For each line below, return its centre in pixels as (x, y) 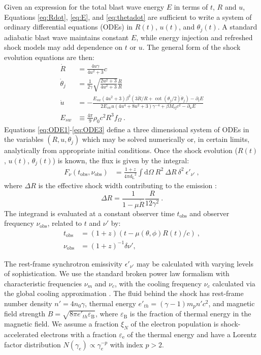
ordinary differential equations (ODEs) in (69, 27)
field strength (25, 314)
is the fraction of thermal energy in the (190, 314)
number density (28, 303)
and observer (209, 213)
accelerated (21, 334)
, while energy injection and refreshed (194, 37)
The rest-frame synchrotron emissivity (63, 263)
